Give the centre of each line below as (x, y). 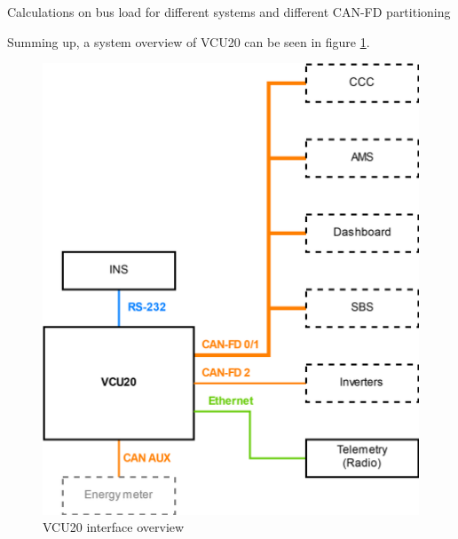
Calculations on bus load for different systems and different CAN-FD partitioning (229, 12)
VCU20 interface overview (114, 527)
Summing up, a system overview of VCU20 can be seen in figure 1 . (189, 41)
